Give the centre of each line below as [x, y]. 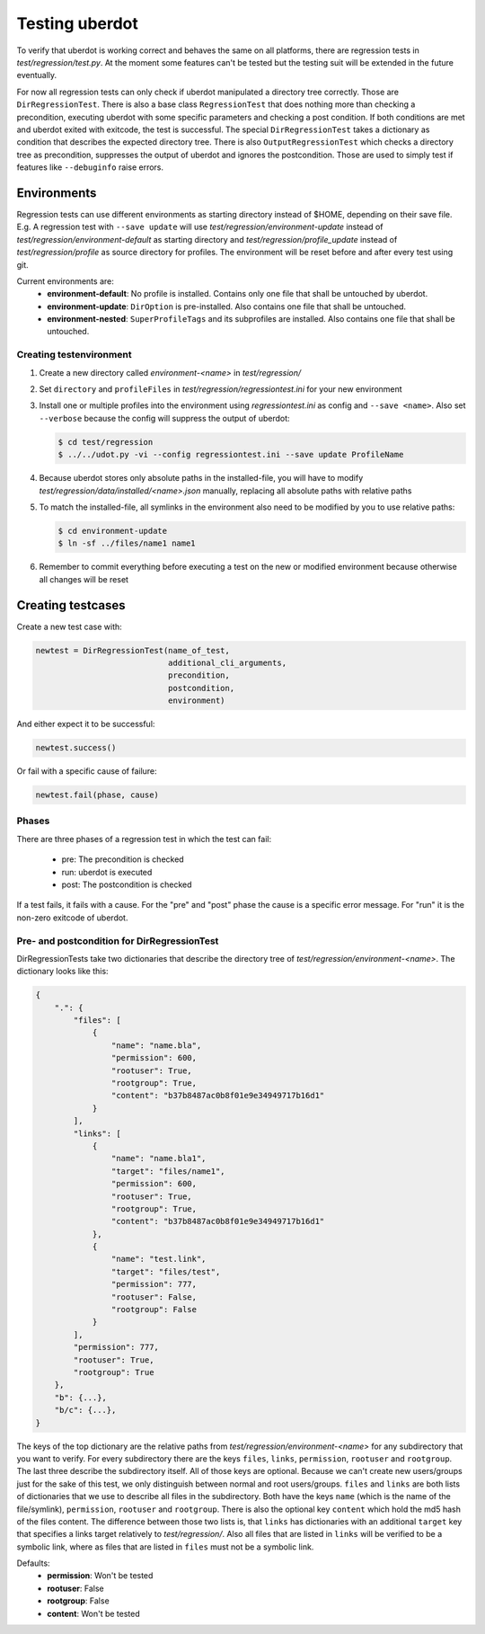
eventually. [37, 75]
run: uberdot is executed [107, 872]
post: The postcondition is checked [127, 884]
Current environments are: [65, 281]
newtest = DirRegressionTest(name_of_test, [133, 650]
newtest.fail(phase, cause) [97, 795]
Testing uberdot [78, 23]
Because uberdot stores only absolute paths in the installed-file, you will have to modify [201, 478]
